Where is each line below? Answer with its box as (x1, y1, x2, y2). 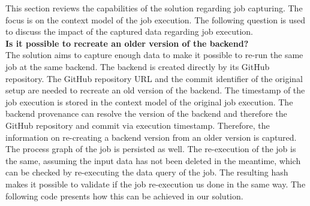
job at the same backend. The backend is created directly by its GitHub (5, 60, 270, 72)
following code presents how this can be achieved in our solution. (5, 189, 243, 202)
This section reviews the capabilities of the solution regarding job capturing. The (5, 2, 303, 14)
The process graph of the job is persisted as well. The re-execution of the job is (5, 143, 296, 155)
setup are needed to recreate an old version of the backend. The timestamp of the (5, 84, 305, 96)
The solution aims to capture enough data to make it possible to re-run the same (5, 49, 303, 61)
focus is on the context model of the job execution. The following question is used (5, 13, 306, 26)
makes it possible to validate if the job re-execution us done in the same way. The (5, 177, 306, 190)
